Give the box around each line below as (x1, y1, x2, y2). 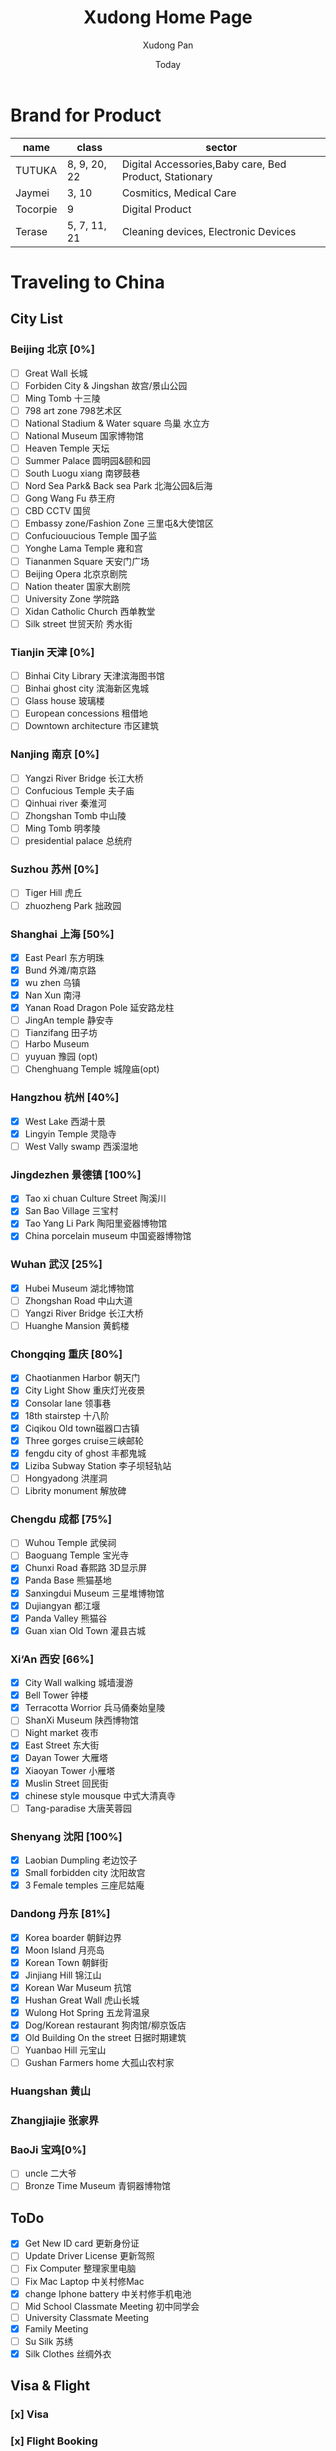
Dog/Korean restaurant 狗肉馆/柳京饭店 (24, 2019, 187, 2031)
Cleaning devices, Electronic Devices (121, 224, 297, 238)
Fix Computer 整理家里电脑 (24, 2262, 137, 2275)
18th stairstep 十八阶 (24, 1409, 110, 1421)
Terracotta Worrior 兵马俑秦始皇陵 (24, 1702, 166, 1714)
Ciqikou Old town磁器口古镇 (24, 1422, 140, 1434)
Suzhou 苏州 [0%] (10, 862, 100, 876)
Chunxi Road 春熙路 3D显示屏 (24, 1562, 148, 1574)
